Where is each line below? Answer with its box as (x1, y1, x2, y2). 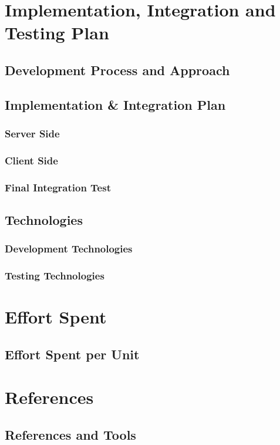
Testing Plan (5, 21, 109, 45)
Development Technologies (5, 241, 133, 256)
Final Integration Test (5, 180, 111, 194)
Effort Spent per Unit (5, 345, 140, 363)
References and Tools (5, 426, 136, 444)
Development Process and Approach (5, 60, 230, 79)
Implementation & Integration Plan (5, 95, 226, 113)
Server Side (5, 126, 60, 141)
